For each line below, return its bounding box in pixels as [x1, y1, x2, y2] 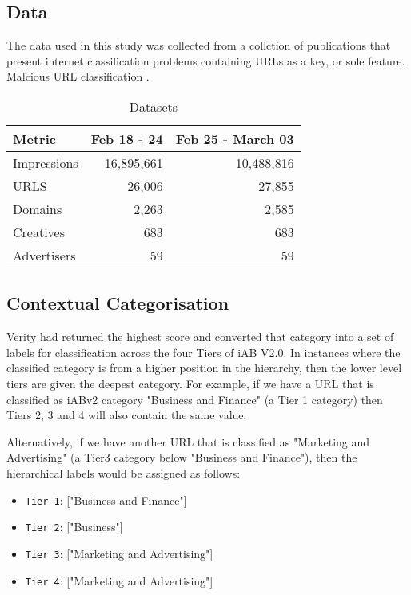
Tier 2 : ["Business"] [25, 518, 123, 535]
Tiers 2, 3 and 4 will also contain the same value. [6, 407, 247, 423]
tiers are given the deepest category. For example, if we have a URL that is [6, 375, 374, 391]
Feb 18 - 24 [90, 129, 163, 148]
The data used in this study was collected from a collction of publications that [6, 37, 391, 54]
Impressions [13, 153, 78, 172]
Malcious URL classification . [6, 68, 150, 85]
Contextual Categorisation [6, 291, 229, 315]
